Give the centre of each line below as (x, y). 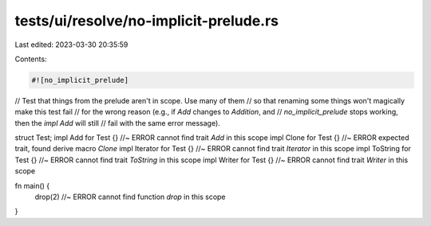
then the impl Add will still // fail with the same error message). (118, 123)
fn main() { (32, 185)
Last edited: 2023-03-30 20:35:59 (71, 45)
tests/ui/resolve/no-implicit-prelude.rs (147, 21)
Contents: (31, 59)
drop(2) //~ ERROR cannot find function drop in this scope (130, 197)
